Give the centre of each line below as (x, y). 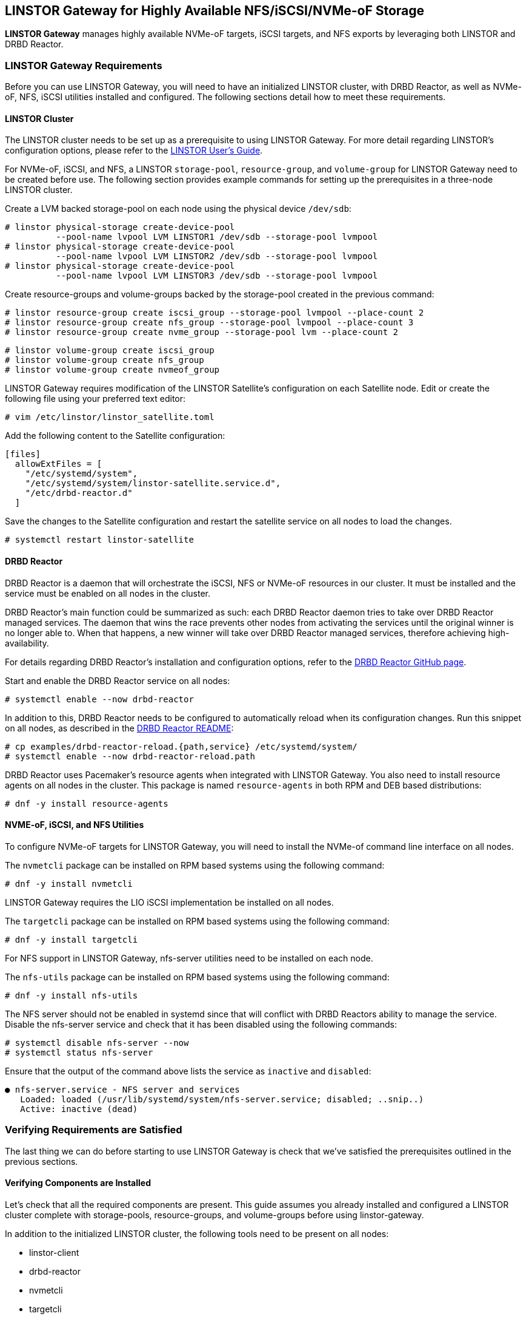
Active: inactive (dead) (79, 1109)
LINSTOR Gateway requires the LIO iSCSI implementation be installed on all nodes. (169, 902)
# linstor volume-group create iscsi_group (110, 351)
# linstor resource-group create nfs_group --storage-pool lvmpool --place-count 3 (209, 323)
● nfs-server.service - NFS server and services (122, 1089)
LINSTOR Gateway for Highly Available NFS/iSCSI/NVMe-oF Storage (215, 11)
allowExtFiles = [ (58, 464)
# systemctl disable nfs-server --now (97, 1043)
